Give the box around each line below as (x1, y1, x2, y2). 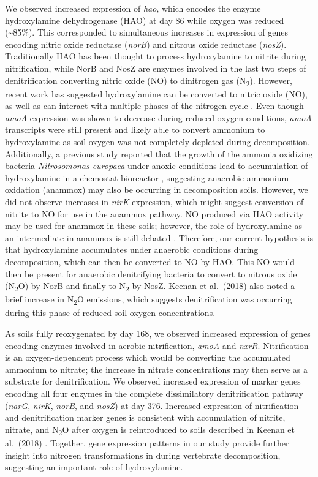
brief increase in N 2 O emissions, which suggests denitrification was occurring (5, 293, 292, 307)
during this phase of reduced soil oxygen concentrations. (5, 306, 216, 319)
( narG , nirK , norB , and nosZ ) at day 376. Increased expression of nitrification (5, 399, 299, 411)
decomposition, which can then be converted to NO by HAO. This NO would (5, 255, 295, 268)
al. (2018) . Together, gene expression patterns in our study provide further (5, 436, 289, 449)
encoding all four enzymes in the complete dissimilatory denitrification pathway (5, 387, 304, 399)
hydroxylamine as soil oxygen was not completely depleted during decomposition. (5, 135, 310, 148)
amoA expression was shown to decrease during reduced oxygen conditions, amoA (5, 111, 312, 124)
